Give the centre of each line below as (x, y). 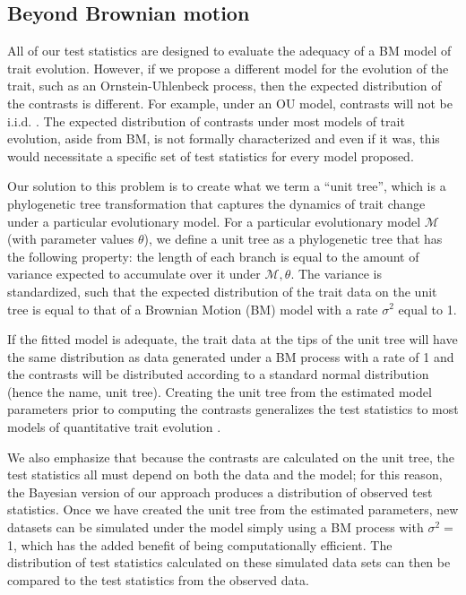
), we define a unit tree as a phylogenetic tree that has (293, 239)
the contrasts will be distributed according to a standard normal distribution (218, 374)
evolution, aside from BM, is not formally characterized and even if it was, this (224, 138)
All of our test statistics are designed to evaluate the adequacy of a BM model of (229, 51)
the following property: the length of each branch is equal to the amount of (213, 256)
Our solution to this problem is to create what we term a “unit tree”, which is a (227, 186)
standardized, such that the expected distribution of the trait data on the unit (222, 291)
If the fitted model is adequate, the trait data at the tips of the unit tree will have (233, 339)
